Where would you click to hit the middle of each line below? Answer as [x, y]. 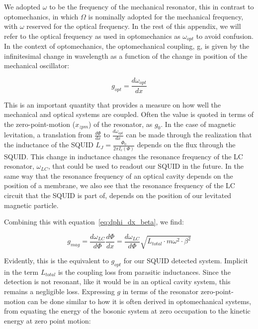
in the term [21, 272]
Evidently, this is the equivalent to [56, 261]
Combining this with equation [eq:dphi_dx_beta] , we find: [94, 222]
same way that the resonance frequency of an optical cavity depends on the [119, 175]
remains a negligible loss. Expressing [59, 291]
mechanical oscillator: [37, 65]
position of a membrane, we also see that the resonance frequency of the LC [120, 185]
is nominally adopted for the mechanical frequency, [166, 16]
